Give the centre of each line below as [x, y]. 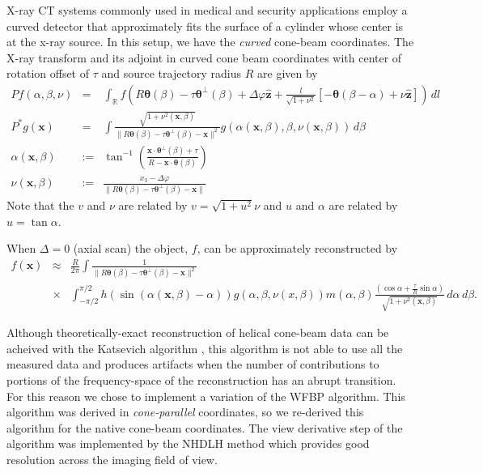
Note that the [40, 205]
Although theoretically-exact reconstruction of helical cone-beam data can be [198, 332]
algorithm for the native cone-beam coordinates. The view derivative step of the [205, 427]
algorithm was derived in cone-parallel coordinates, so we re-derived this [185, 412]
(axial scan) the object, [131, 248]
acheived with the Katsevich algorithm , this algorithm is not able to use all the [205, 348]
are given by [288, 73]
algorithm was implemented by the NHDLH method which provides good [188, 443]
